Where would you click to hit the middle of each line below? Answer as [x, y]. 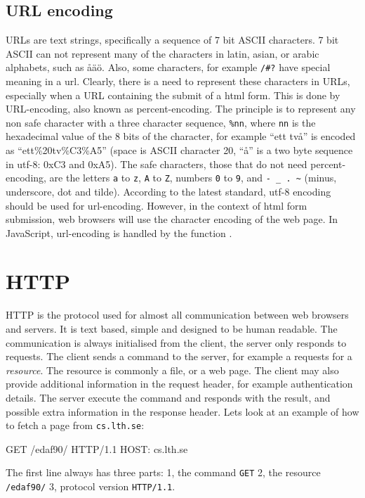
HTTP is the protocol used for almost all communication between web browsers [177, 315]
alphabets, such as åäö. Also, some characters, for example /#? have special [168, 67]
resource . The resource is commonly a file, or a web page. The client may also [172, 370]
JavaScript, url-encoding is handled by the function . [119, 232]
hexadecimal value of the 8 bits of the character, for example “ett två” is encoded [181, 136]
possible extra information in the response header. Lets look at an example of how [182, 411]
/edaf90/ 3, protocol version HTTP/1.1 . [91, 486]
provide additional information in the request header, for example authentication [179, 384]
